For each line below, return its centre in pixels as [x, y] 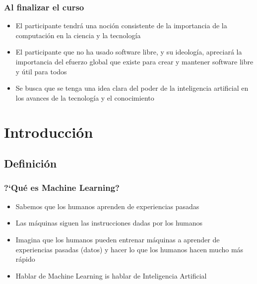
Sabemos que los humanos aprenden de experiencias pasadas [107, 206]
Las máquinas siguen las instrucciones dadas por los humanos [109, 223]
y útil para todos [41, 71]
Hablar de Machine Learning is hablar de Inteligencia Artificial [111, 275]
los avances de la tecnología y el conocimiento [85, 97]
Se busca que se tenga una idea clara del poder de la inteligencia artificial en [132, 88]
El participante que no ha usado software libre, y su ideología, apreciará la [129, 52]
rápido [25, 259]
